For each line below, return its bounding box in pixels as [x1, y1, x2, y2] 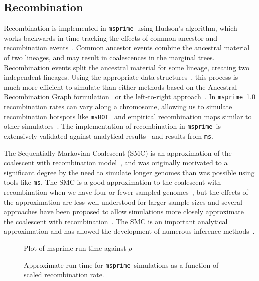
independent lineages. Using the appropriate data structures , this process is [4, 72, 238, 82]
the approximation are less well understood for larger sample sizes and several [4, 196, 242, 207]
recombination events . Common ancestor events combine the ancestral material [4, 42, 250, 53]
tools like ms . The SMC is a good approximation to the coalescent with [4, 177, 221, 187]
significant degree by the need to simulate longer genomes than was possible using [4, 167, 255, 177]
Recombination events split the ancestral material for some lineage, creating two [4, 62, 249, 72]
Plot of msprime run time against [24, 243, 126, 253]
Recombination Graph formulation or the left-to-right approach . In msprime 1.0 [4, 91, 255, 102]
